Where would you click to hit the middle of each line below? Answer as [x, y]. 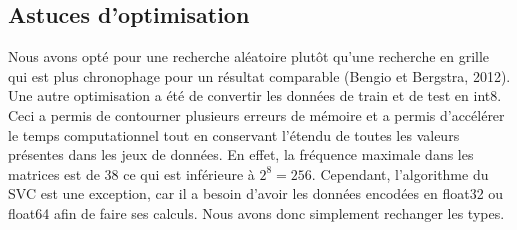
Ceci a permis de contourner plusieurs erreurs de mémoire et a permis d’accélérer [256, 114]
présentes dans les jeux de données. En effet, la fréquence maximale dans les [241, 154]
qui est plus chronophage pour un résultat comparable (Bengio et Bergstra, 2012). [259, 75]
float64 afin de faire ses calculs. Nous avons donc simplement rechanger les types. [256, 212]
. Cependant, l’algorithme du [400, 173]
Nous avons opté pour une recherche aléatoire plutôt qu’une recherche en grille [249, 56]
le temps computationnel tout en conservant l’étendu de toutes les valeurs [234, 134]
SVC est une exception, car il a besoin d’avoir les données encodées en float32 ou [256, 193]
